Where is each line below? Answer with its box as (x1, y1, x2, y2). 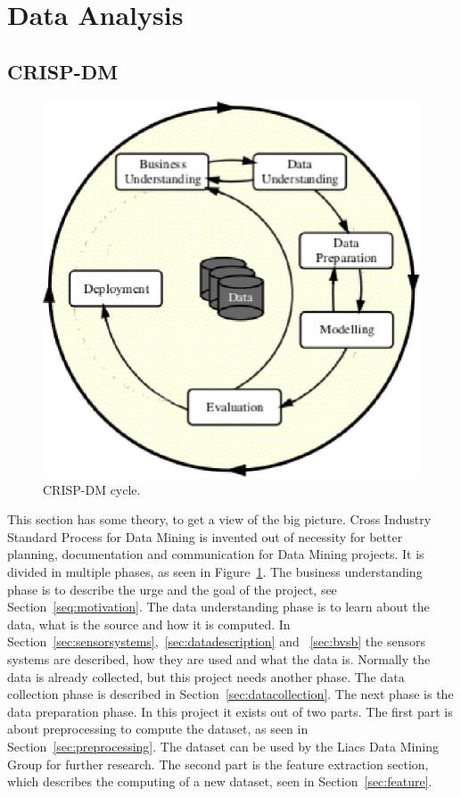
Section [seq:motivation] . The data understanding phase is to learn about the (7, 597, 430, 616)
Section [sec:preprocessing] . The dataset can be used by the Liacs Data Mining (7, 736, 439, 755)
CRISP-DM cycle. (43, 480, 141, 498)
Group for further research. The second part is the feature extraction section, (7, 754, 429, 773)
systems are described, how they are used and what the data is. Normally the (7, 650, 431, 669)
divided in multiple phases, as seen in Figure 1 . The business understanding (7, 563, 423, 581)
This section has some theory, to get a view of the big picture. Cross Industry (7, 510, 432, 529)
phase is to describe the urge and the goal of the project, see (7, 579, 337, 598)
